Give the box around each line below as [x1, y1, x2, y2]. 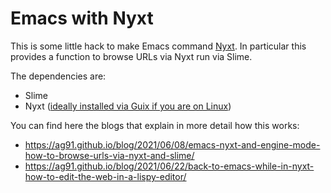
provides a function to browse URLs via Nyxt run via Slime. [10, 50, 253, 62]
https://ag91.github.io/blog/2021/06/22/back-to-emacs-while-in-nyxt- [24, 160, 315, 172]
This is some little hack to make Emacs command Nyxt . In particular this [10, 40, 307, 52]
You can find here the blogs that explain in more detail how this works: [10, 119, 300, 131]
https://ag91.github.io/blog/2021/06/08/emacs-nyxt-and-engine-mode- [24, 138, 321, 151]
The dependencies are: [10, 70, 107, 82]
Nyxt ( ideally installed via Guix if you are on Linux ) [24, 100, 232, 112]
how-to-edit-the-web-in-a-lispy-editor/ [24, 170, 187, 182]
